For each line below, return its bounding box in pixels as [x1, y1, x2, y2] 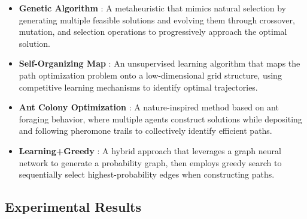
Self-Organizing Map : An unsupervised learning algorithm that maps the [19, 57, 300, 70]
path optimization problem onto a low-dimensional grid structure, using [19, 68, 282, 81]
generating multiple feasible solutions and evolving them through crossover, [19, 13, 295, 26]
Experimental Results [5, 197, 141, 216]
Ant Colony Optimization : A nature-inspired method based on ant [19, 101, 279, 113]
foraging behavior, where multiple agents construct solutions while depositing [19, 112, 302, 125]
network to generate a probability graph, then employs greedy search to [19, 156, 282, 169]
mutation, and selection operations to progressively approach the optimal [19, 25, 287, 38]
